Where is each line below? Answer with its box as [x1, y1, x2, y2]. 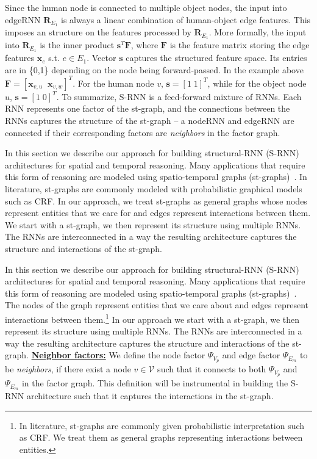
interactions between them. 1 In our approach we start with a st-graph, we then [5, 311, 300, 325]
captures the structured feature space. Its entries [126, 51, 307, 64]
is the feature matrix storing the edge [169, 38, 310, 51]
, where [130, 38, 158, 51]
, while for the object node [207, 76, 307, 89]
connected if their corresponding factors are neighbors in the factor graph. [5, 126, 280, 139]
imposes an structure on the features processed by [5, 26, 191, 38]
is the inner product [40, 38, 115, 51]
